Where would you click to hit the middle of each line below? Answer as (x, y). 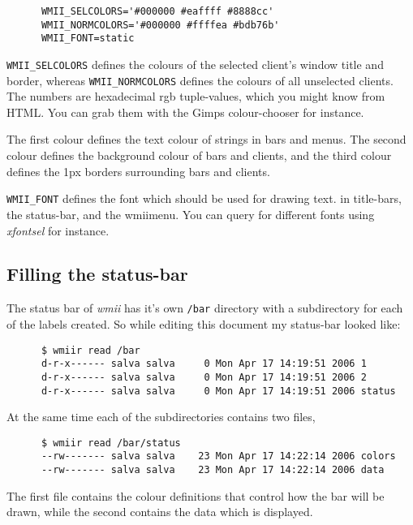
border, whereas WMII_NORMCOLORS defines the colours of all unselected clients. (200, 80)
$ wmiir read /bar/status (111, 443)
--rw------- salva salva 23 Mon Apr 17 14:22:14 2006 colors (218, 456)
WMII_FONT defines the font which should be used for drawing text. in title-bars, (204, 198)
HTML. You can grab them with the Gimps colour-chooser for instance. (185, 112)
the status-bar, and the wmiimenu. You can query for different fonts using (191, 214)
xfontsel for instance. (58, 230)
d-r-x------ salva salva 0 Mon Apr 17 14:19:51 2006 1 (204, 364)
